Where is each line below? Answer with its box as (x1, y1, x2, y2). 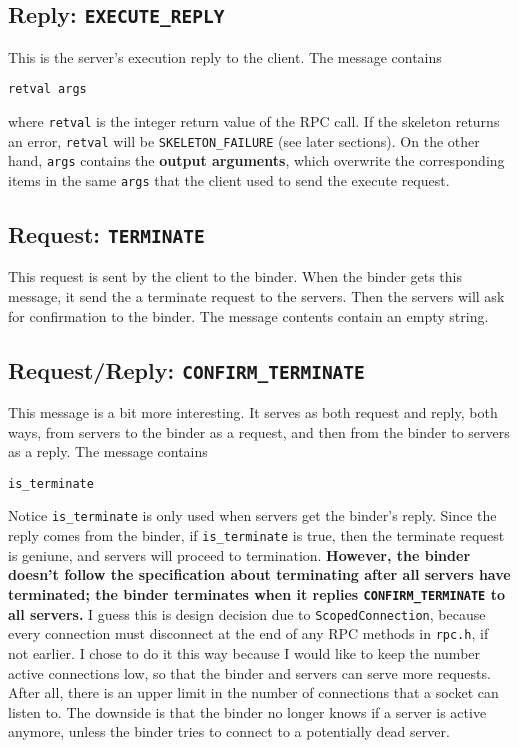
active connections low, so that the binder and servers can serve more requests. (8, 662, 491, 683)
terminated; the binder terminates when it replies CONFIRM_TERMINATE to (8, 583, 505, 604)
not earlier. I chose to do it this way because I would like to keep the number (8, 642, 481, 663)
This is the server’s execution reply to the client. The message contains (8, 46, 442, 67)
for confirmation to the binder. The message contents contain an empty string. (8, 305, 489, 326)
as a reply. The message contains (8, 441, 208, 462)
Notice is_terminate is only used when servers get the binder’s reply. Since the (8, 505, 497, 526)
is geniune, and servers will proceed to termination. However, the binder (8, 544, 471, 565)
